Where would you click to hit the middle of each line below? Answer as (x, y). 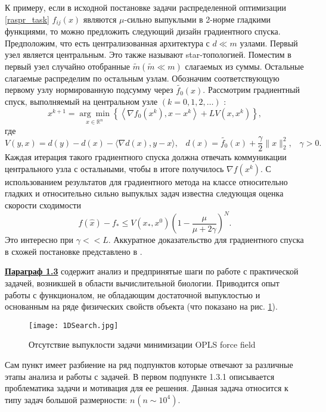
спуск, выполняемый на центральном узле (81, 102)
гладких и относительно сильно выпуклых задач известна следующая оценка (144, 193)
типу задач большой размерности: (66, 399)
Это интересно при (39, 240)
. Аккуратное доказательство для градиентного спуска (206, 240)
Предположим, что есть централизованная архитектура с (107, 43)
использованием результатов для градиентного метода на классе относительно (146, 181)
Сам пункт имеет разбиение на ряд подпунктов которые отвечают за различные (149, 364)
